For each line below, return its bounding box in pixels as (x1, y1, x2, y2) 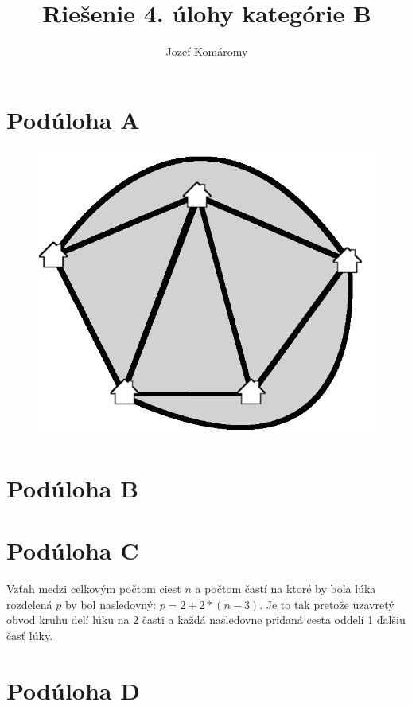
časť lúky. (6, 626, 53, 643)
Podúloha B (6, 471, 139, 504)
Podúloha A (6, 103, 140, 135)
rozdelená (6, 595, 52, 612)
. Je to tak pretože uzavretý (259, 595, 395, 612)
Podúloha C (6, 534, 139, 567)
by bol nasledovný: (64, 595, 157, 612)
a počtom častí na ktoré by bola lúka (195, 580, 376, 597)
